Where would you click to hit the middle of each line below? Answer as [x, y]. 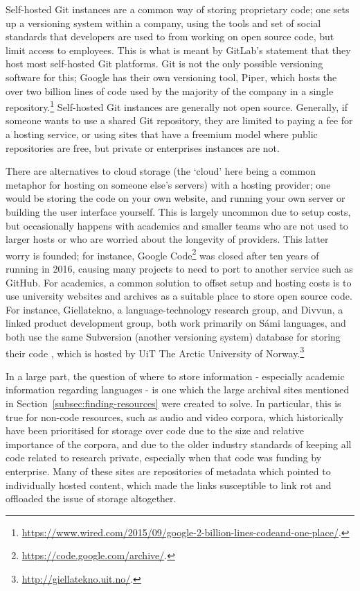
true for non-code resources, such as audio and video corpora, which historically [174, 417]
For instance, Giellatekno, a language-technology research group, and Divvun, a [174, 309]
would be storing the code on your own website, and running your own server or [175, 198]
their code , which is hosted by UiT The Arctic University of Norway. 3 [155, 352]
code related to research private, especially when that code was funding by [164, 457]
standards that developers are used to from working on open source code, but [170, 36]
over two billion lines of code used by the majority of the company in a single [170, 91]
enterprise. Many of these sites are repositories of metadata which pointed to [168, 471]
